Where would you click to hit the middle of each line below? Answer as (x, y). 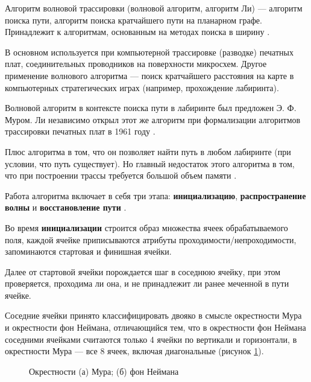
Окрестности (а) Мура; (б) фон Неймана (104, 371)
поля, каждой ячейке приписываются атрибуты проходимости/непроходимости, (151, 239)
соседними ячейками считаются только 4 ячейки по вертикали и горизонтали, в (151, 339)
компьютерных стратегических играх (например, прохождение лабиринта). (142, 87)
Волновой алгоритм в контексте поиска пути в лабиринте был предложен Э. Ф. (151, 108)
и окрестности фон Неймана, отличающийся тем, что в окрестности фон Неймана (155, 327)
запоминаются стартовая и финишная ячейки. (88, 251)
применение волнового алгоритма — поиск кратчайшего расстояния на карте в (149, 75)
